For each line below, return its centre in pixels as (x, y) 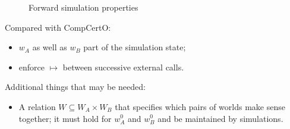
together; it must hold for (65, 118)
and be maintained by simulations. (220, 118)
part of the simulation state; (135, 47)
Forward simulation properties (83, 7)
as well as (50, 47)
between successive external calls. (123, 67)
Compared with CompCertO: (58, 27)
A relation (37, 106)
